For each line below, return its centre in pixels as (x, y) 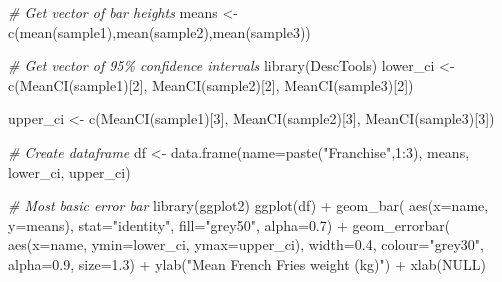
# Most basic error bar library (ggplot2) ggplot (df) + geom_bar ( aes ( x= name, (248, 205)
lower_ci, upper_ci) (69, 171)
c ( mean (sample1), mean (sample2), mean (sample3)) (159, 31)
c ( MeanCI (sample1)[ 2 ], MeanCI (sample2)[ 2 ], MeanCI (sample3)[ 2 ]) (211, 84)
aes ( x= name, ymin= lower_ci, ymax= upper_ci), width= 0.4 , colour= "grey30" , (246, 244)
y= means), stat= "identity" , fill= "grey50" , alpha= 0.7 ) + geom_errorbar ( (229, 224)
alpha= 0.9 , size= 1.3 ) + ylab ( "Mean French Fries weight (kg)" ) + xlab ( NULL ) (247, 263)
